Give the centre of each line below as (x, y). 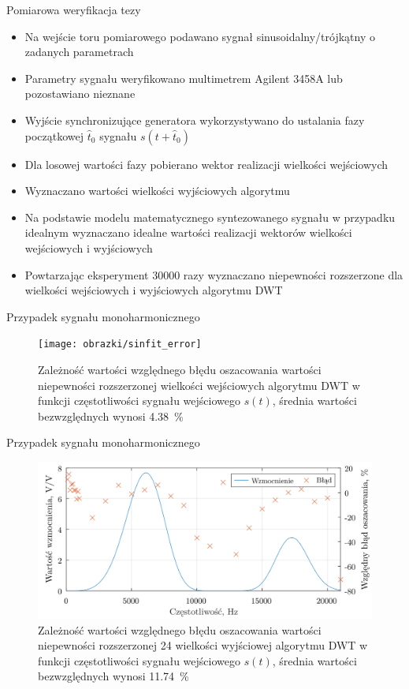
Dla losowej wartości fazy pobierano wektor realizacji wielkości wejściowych (206, 164)
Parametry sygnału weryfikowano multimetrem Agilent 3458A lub (184, 78)
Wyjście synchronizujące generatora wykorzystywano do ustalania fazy (195, 120)
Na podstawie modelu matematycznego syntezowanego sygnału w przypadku (210, 217)
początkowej (54, 135)
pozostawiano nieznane (80, 94)
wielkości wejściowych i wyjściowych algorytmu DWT (154, 290)
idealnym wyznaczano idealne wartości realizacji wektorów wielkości (188, 232)
